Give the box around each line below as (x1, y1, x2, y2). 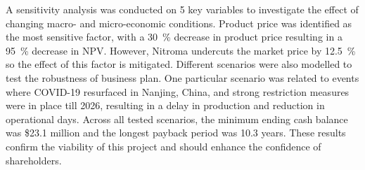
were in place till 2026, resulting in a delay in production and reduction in (6, 98, 325, 113)
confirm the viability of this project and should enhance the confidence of (6, 139, 321, 153)
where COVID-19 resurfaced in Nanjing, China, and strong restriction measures (6, 84, 350, 99)
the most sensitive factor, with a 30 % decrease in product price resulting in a (6, 29, 342, 44)
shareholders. (6, 153, 62, 167)
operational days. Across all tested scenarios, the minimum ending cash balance (6, 111, 348, 126)
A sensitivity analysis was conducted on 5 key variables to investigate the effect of (6, 2, 359, 16)
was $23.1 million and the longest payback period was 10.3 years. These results (6, 125, 346, 140)
